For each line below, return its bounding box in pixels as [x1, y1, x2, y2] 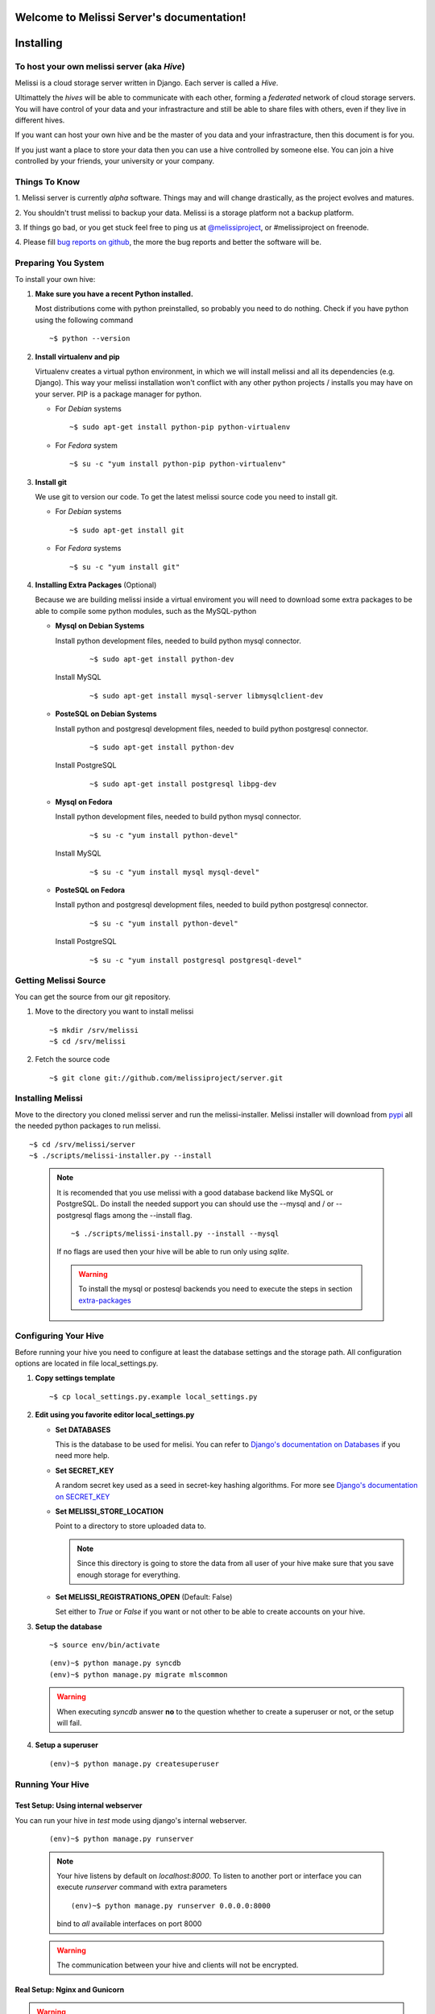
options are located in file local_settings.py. [14, 1358, 159, 1369]
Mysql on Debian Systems [55, 621, 145, 631]
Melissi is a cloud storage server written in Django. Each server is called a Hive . [14, 77, 279, 88]
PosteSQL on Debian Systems [55, 709, 157, 719]
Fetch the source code [35, 1055, 110, 1064]
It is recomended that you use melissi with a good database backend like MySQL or [56, 1187, 333, 1197]
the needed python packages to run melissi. [14, 1121, 161, 1131]
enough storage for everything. [77, 1569, 180, 1579]
